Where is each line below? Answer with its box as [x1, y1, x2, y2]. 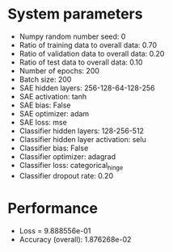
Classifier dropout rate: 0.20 [19, 170, 114, 180]
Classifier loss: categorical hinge [19, 160, 124, 172]
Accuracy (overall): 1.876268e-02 [19, 234, 132, 244]
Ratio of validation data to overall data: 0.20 [19, 48, 165, 58]
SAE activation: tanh [19, 91, 86, 101]
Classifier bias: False [19, 143, 89, 153]
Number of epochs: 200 [19, 65, 100, 75]
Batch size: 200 [19, 74, 72, 84]
